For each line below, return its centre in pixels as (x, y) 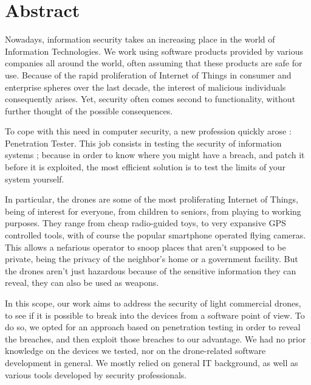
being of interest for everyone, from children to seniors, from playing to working (153, 211)
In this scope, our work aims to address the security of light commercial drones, (153, 303)
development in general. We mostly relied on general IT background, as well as (152, 362)
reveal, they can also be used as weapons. (82, 283)
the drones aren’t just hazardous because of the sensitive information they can (151, 270)
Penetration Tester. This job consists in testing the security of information (143, 143)
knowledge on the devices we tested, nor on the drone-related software (135, 351)
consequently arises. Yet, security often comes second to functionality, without (150, 99)
